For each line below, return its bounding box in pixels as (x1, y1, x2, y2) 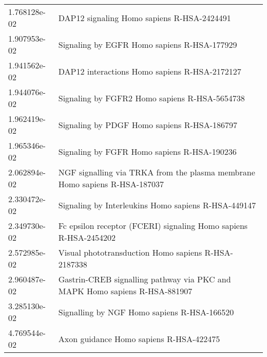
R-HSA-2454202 (58, 231, 116, 243)
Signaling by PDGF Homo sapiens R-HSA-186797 (58, 118, 238, 131)
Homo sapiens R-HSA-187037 (58, 178, 164, 190)
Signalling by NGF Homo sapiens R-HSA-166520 (58, 306, 234, 318)
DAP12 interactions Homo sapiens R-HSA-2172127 (58, 65, 241, 77)
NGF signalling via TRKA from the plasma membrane (58, 166, 255, 178)
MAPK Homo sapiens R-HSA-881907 (58, 285, 193, 297)
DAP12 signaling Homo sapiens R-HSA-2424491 (58, 11, 231, 24)
